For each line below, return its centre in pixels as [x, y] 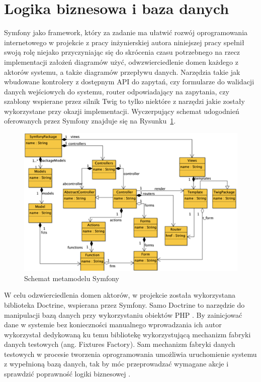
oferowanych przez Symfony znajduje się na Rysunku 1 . [90, 121]
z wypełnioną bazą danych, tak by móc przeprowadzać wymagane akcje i [116, 364]
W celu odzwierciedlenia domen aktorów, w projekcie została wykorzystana [120, 295]
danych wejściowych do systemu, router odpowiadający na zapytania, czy [117, 91]
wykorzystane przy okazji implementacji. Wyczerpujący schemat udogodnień [122, 111]
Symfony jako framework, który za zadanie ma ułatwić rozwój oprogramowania [126, 32]
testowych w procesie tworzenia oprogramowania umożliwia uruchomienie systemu [130, 354]
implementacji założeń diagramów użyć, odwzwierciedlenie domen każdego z [121, 61]
